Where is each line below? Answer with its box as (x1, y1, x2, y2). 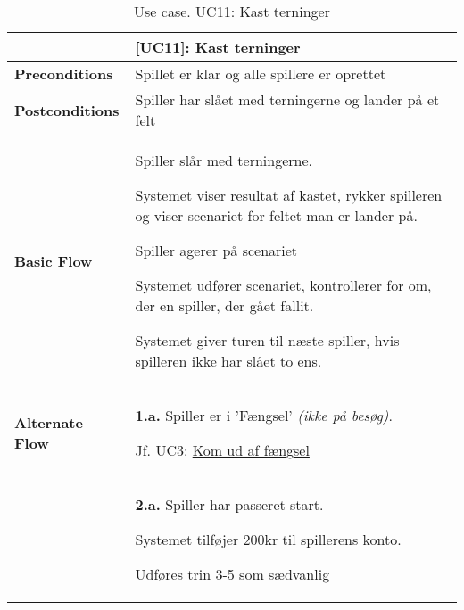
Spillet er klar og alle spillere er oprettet (135, 63, 386, 84)
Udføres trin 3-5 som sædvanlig (135, 564, 330, 584)
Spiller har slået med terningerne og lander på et (135, 89, 440, 110)
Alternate (14, 412, 83, 433)
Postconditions (14, 99, 120, 120)
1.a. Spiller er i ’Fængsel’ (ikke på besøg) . (135, 405, 393, 425)
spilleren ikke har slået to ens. (135, 350, 322, 371)
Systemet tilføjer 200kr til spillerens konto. (135, 529, 402, 549)
